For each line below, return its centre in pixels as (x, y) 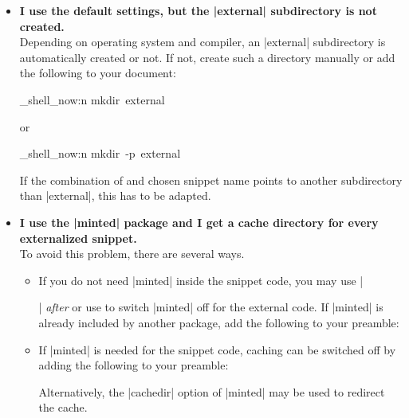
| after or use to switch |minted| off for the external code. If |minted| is (211, 307)
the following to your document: (98, 73)
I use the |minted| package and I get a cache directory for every (199, 222)
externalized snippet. (78, 238)
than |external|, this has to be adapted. (115, 195)
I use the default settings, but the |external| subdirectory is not (198, 10)
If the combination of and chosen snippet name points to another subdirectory (211, 180)
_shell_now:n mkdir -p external (100, 153)
